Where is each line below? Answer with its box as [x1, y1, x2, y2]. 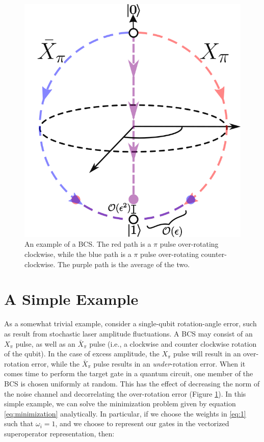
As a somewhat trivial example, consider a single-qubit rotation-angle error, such [4, 318, 257, 329]
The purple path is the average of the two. [58, 258, 190, 269]
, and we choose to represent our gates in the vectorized [55, 418, 229, 429]
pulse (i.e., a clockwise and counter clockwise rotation [89, 338, 257, 349]
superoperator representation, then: [4, 428, 115, 438]
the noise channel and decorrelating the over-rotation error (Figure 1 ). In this [4, 388, 246, 399]
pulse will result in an [173, 348, 241, 359]
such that [4, 418, 34, 429]
